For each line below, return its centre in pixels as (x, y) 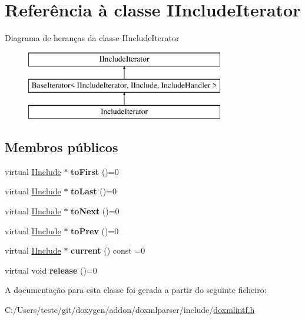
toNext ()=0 (95, 211)
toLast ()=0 (94, 191)
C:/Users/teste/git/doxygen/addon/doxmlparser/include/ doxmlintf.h (130, 310)
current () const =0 (108, 250)
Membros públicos (62, 147)
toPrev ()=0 (95, 230)
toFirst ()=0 (95, 171)
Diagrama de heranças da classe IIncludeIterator (92, 38)
